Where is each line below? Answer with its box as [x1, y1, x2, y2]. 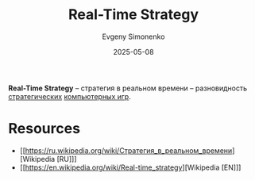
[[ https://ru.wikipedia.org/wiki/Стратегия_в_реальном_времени [19, 145, 233, 155]
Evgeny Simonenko [102, 32, 165, 41]
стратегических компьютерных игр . [8, 91, 131, 101]
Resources [8, 120, 81, 138]
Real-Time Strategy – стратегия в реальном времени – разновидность [8, 83, 248, 93]
